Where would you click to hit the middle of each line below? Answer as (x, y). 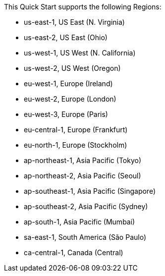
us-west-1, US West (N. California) (80, 53)
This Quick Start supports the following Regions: (83, 7)
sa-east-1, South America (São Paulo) (85, 237)
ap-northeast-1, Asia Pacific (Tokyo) (83, 160)
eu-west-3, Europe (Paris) (66, 114)
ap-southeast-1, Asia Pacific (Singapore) (90, 191)
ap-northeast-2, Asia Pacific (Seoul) (82, 176)
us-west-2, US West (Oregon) (72, 68)
